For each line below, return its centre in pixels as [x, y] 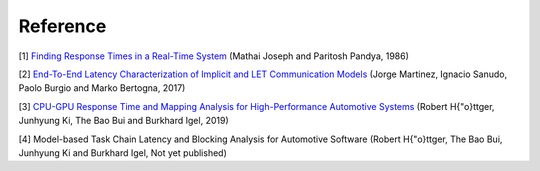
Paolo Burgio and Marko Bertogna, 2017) [102, 88]
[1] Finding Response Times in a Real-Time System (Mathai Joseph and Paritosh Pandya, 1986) [214, 56]
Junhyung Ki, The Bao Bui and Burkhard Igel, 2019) [123, 121]
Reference [62, 26]
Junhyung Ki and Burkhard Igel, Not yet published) [122, 152]
